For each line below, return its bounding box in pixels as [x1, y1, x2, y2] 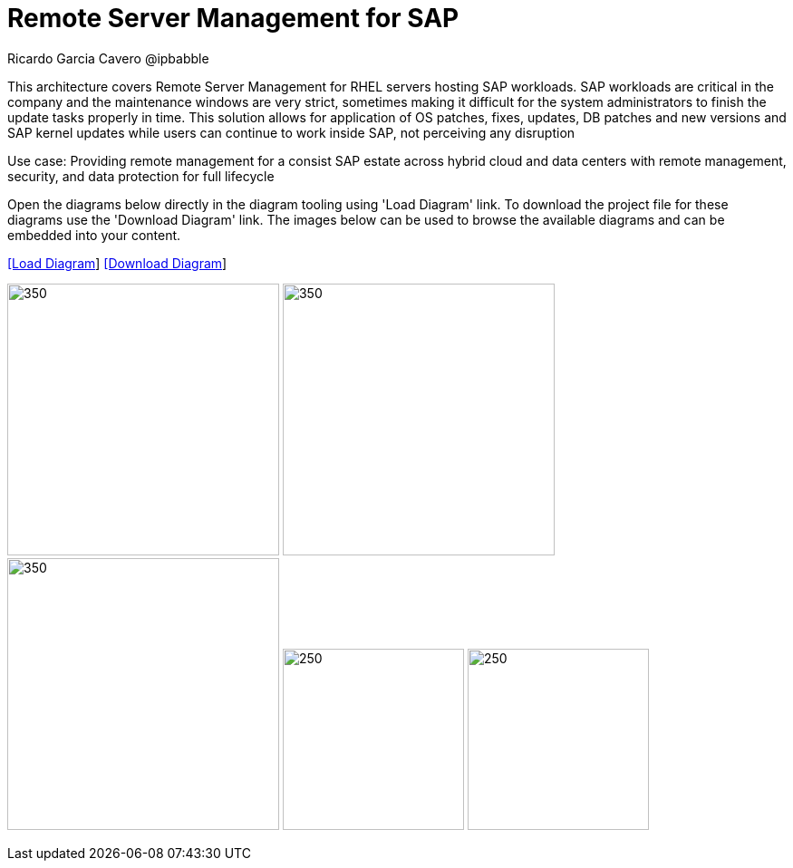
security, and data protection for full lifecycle [7, 168, 275, 184]
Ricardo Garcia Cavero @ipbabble [7, 50, 209, 66]
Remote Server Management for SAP [7, 3, 459, 34]
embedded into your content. [7, 227, 181, 243]
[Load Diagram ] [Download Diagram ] [7, 255, 227, 271]
